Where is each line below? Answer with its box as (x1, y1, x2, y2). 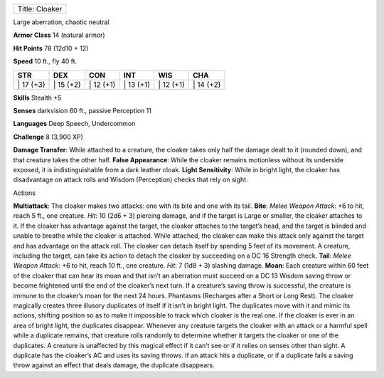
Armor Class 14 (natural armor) (13, 31, 106, 39)
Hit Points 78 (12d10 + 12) (13, 43, 89, 53)
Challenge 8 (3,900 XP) (13, 132, 83, 141)
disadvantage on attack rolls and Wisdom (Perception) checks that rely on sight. (13, 175, 248, 184)
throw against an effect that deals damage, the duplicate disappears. (13, 361, 215, 369)
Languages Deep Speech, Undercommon (13, 120, 136, 128)
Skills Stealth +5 (13, 93, 62, 102)
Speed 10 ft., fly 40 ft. (13, 57, 78, 65)
